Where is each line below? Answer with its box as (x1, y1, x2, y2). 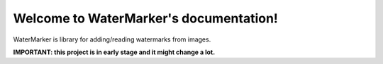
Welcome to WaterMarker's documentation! (13, 11, 278, 26)
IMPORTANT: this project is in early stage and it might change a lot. (13, 48, 216, 56)
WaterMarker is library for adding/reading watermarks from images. (13, 35, 211, 44)
